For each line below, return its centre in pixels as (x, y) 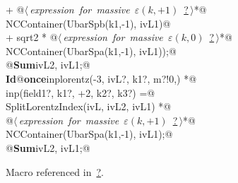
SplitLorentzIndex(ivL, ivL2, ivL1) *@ (89, 106)
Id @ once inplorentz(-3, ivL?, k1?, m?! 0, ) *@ (101, 78)
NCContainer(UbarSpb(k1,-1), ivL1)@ (88, 23)
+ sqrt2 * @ (32, 37)
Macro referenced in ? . (55, 171)
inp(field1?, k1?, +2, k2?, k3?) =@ (81, 92)
